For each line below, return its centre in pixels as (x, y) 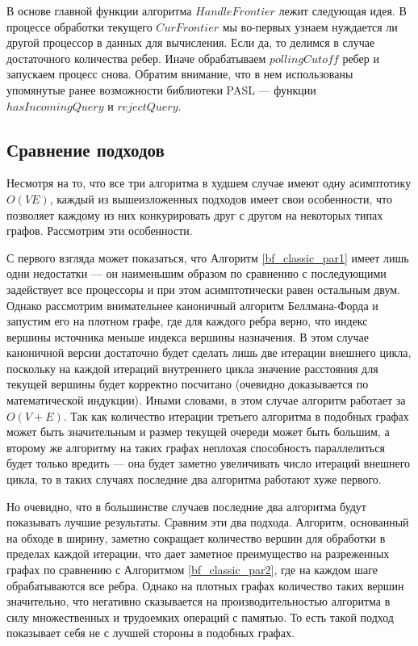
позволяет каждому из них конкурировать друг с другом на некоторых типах (195, 214)
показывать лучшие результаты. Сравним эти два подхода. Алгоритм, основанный (208, 522)
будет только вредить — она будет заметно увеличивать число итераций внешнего (209, 463)
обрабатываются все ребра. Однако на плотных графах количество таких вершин (205, 585)
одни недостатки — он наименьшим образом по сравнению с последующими (196, 273)
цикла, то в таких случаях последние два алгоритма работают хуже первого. (194, 479)
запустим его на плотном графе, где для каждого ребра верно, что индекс (187, 321)
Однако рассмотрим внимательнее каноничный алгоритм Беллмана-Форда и (192, 305)
